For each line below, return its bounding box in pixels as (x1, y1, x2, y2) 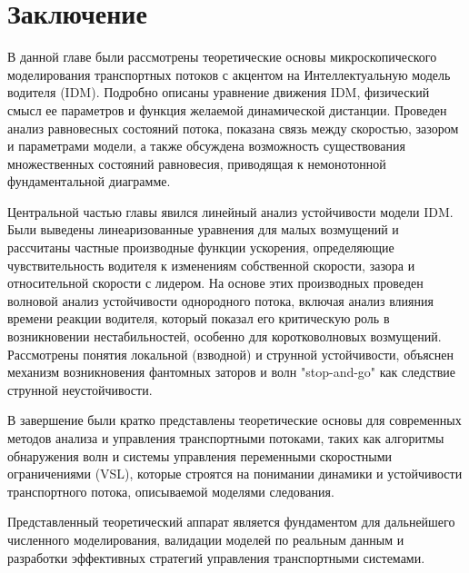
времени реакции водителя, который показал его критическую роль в (7, 309, 390, 328)
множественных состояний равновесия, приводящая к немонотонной (7, 153, 386, 173)
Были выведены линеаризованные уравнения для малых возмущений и (7, 220, 399, 239)
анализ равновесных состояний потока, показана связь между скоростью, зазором (7, 118, 459, 137)
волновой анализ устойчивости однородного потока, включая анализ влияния (7, 291, 434, 310)
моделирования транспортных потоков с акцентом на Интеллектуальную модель (7, 64, 451, 84)
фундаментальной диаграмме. (7, 172, 171, 191)
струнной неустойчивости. (7, 380, 153, 399)
